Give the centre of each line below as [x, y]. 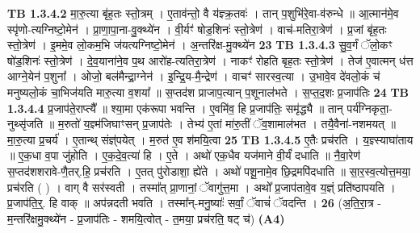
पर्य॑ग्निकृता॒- [370, 108]
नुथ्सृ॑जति [25, 124]
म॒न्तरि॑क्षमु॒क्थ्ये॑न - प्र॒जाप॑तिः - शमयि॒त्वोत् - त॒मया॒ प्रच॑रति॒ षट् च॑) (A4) [146, 218]
